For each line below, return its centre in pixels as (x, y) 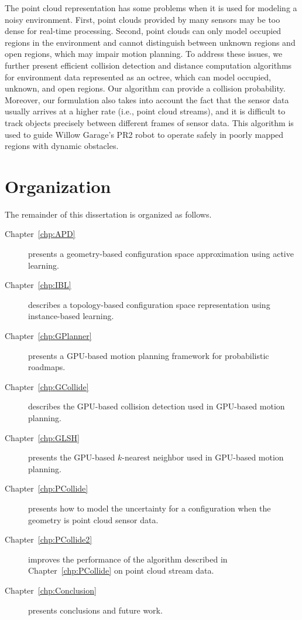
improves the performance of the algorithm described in (128, 559)
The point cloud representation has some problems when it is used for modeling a (151, 8)
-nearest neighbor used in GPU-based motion (203, 457)
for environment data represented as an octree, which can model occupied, (138, 77)
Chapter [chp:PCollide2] (49, 539)
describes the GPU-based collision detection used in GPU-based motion (157, 406)
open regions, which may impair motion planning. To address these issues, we (144, 54)
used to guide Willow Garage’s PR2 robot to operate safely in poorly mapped (144, 134)
